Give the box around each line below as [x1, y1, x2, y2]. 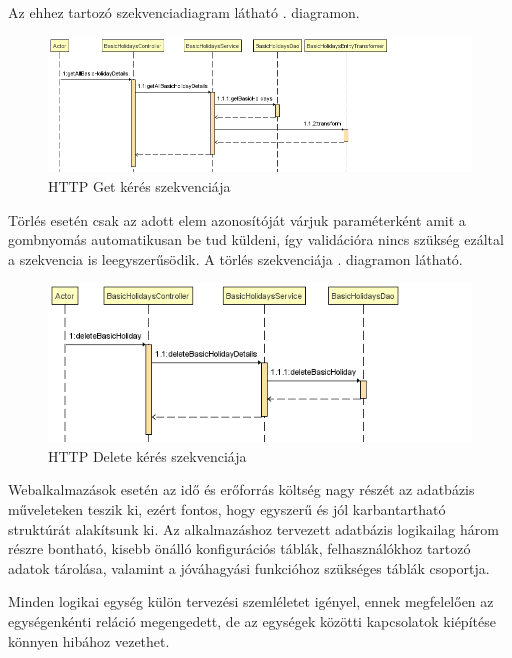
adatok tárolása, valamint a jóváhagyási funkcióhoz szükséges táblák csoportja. [8, 557, 490, 578]
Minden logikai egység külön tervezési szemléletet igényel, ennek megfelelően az [8, 591, 494, 612]
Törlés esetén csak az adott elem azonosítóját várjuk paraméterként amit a [8, 209, 466, 230]
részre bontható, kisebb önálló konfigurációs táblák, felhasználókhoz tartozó [8, 538, 471, 559]
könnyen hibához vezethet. [8, 630, 170, 651]
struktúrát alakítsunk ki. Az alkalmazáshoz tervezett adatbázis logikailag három [8, 518, 499, 539]
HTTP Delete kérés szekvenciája [48, 445, 247, 466]
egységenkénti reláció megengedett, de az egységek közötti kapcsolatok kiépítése [8, 611, 496, 632]
